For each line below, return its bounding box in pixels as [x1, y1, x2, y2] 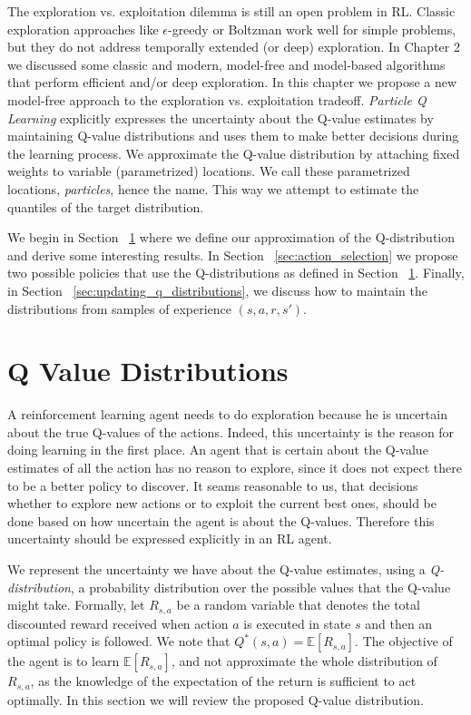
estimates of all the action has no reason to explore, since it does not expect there [7, 458, 463, 476]
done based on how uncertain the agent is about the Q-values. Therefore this [7, 511, 435, 530]
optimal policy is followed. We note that [7, 632, 231, 651]
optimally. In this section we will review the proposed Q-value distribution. [7, 690, 424, 709]
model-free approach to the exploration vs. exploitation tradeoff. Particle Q [7, 90, 427, 109]
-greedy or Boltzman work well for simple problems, [167, 19, 456, 38]
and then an [365, 613, 433, 632]
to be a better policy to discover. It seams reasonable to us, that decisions [7, 475, 418, 495]
